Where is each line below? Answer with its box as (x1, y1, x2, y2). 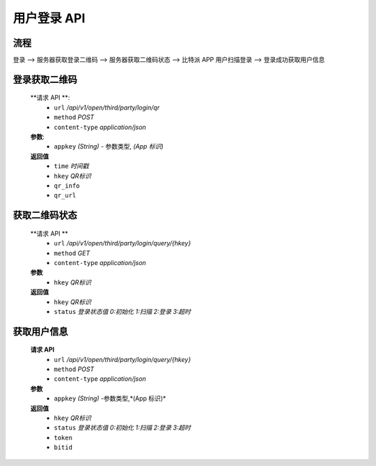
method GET (54, 248, 91, 257)
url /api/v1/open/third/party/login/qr (54, 103, 160, 112)
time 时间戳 (54, 162, 89, 170)
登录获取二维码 (13, 73, 77, 85)
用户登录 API (13, 10, 86, 26)
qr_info (54, 181, 80, 190)
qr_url (54, 192, 77, 200)
